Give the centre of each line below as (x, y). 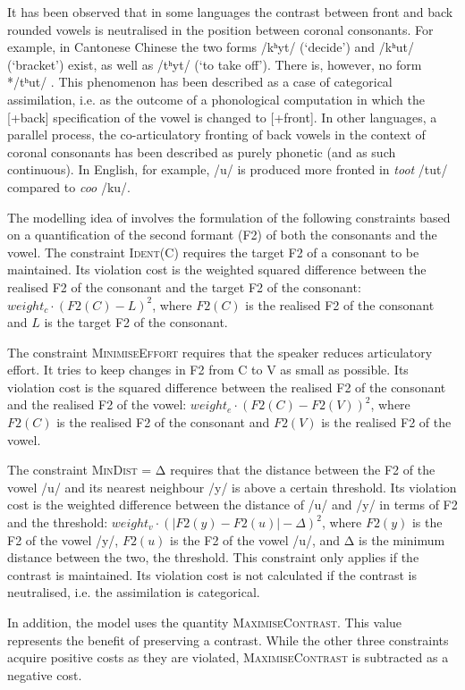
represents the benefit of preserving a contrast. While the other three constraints (228, 640)
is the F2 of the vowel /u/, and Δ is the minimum (308, 539)
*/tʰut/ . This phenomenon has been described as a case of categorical (200, 82)
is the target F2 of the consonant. (136, 322)
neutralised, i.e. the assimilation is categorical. (134, 592)
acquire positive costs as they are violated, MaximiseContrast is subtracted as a (228, 657)
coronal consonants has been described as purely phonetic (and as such (202, 151)
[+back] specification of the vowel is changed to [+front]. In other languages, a (222, 117)
